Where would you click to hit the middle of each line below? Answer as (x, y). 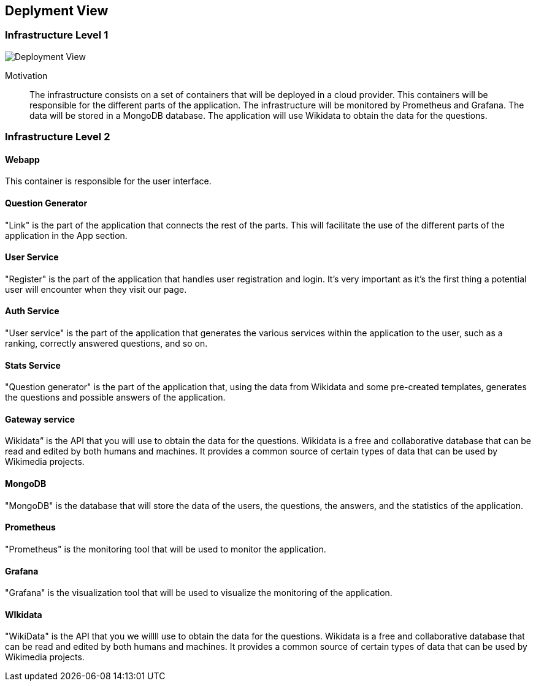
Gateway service (40, 419)
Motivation (26, 75)
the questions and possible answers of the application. (115, 398)
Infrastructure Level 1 (57, 35)
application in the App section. (66, 235)
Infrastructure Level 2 (58, 137)
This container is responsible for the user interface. (108, 181)
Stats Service (33, 365)
